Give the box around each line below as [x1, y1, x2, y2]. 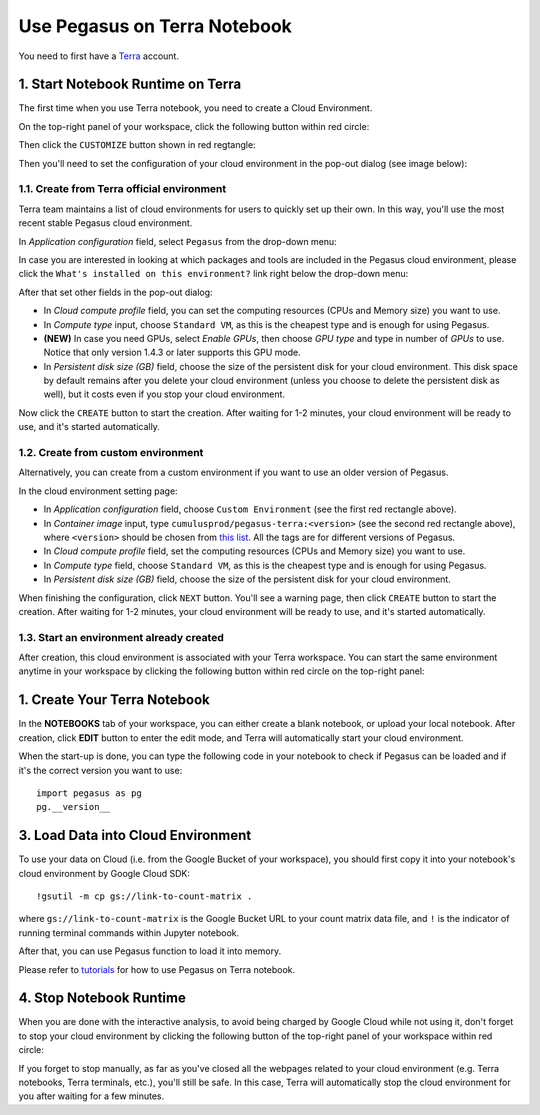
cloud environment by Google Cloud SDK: [18, 867, 190, 879]
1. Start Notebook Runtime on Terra [18, 76, 242, 93]
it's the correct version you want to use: [18, 764, 183, 776]
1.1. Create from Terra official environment [18, 182, 227, 196]
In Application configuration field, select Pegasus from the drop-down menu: [18, 235, 337, 247]
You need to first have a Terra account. [18, 50, 180, 62]
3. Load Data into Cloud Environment [18, 827, 252, 844]
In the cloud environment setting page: [18, 485, 179, 497]
